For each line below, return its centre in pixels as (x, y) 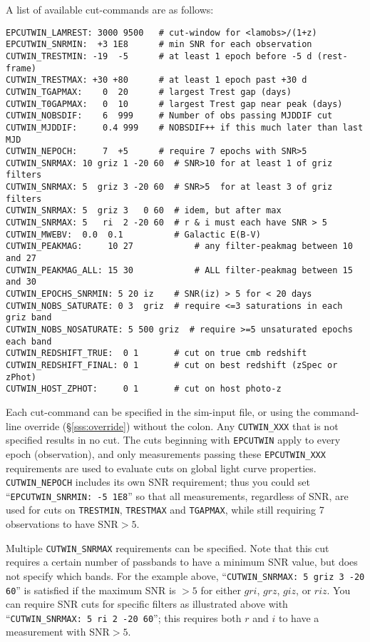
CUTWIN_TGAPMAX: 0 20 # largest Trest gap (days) (149, 92)
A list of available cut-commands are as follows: (110, 9)
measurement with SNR (58, 632)
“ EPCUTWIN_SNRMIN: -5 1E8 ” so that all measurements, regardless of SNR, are (177, 495)
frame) (21, 68)
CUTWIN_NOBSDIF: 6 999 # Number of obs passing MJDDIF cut (169, 116)
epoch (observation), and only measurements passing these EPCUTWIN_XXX (166, 453)
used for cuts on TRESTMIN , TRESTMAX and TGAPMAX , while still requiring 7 (165, 510)
